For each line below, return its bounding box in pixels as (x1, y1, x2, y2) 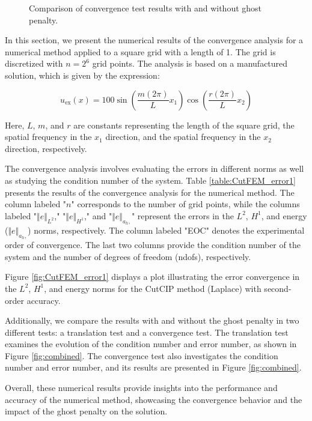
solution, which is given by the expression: (5, 68, 160, 81)
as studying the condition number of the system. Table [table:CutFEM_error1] (5, 174, 296, 186)
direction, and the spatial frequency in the (105, 130, 261, 143)
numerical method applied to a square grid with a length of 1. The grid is (5, 45, 276, 58)
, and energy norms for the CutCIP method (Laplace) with (44, 282, 262, 294)
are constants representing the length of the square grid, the (73, 118, 295, 131)
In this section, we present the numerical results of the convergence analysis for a (5, 34, 304, 46)
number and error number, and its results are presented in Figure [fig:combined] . (5, 361, 302, 374)
